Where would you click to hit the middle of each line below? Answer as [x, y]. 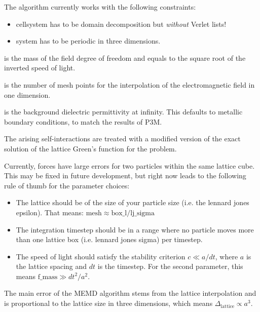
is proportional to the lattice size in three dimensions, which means [108, 303]
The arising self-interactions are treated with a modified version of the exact [122, 139]
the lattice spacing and [51, 266]
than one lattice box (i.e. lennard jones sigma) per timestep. [109, 239]
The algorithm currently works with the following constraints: [100, 7]
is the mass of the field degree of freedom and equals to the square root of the [125, 57]
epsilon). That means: [50, 212]
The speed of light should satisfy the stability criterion [101, 256]
